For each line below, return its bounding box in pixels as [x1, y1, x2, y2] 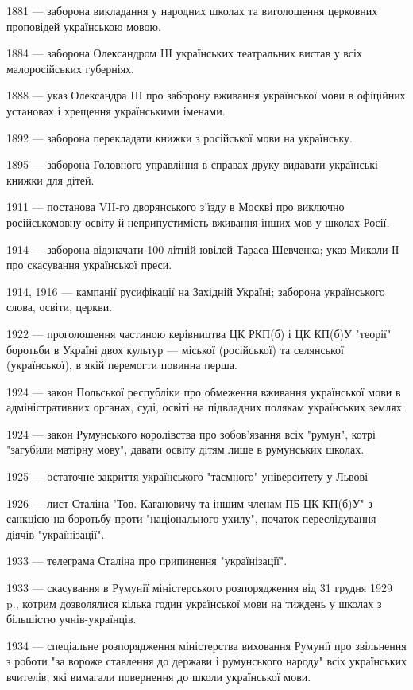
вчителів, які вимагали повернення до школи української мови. [6, 669, 311, 684]
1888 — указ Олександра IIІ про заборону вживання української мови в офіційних [6, 87, 406, 103]
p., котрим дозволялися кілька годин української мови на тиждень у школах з [6, 594, 382, 611]
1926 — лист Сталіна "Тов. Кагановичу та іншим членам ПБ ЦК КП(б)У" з [6, 494, 372, 511]
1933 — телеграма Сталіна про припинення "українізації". [6, 552, 288, 569]
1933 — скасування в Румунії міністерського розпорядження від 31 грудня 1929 [6, 579, 392, 596]
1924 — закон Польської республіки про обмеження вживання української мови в [6, 383, 401, 400]
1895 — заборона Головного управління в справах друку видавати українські [6, 156, 378, 173]
